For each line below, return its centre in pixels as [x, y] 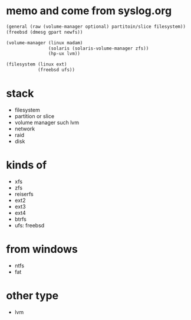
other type [32, 296]
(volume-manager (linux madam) [45, 43]
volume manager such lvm [47, 123]
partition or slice [34, 116]
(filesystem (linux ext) [37, 64]
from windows [42, 249]
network [25, 129]
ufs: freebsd [29, 225]
